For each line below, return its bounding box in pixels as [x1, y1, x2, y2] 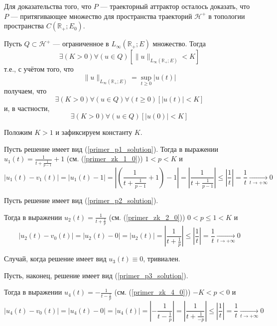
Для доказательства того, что [4, 1, 92, 11]
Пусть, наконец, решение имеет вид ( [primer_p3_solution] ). [4, 270, 188, 280]
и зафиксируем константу [55, 127, 133, 137]
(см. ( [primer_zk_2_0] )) [109, 212, 185, 222]
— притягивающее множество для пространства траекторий [10, 10, 192, 21]
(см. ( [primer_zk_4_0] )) [114, 287, 191, 297]
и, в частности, [4, 103, 50, 113]
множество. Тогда [152, 38, 206, 49]
